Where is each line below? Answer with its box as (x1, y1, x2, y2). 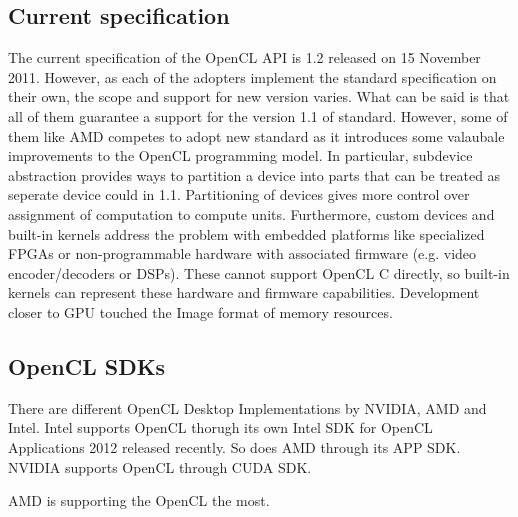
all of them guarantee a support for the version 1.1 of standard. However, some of (8, 105, 508, 126)
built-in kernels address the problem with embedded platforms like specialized (8, 223, 485, 244)
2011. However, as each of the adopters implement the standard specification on (8, 66, 497, 87)
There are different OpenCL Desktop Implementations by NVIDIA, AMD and (8, 397, 487, 418)
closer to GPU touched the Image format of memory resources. (8, 301, 393, 322)
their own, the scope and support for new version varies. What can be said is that (8, 86, 510, 107)
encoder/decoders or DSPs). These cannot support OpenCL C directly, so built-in (8, 262, 510, 283)
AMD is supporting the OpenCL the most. (8, 490, 270, 511)
